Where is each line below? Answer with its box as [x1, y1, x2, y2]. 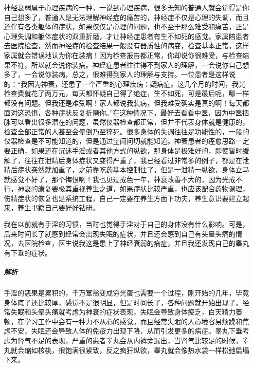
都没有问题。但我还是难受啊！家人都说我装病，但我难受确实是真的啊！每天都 [4, 97, 249, 108]
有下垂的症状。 [4, 247, 52, 257]
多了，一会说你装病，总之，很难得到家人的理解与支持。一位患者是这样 [4, 69, 229, 79]
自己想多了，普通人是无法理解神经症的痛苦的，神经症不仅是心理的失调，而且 [4, 12, 249, 22]
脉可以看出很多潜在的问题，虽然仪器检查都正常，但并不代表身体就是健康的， [4, 117, 249, 127]
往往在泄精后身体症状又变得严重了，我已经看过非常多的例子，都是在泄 [24, 155, 249, 165]
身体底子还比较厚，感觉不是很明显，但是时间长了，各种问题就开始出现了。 [4, 297, 242, 307]
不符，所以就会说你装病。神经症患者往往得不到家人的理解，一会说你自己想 [10, 59, 249, 70]
